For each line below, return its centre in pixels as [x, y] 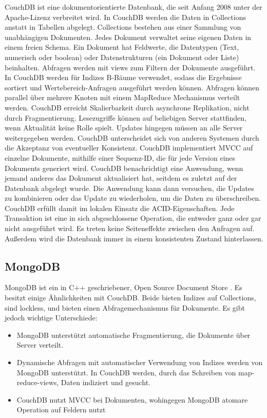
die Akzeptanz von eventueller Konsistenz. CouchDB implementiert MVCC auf [129, 148]
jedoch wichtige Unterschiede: [51, 318]
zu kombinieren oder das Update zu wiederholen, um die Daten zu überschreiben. [133, 198]
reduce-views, [38, 382]
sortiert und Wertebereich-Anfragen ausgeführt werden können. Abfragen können [132, 87]
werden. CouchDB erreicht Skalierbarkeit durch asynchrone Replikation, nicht [127, 107]
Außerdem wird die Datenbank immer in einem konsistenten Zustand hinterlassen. [134, 238]
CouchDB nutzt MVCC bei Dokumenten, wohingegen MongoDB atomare [132, 399]
